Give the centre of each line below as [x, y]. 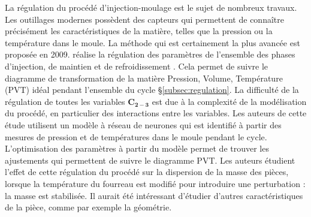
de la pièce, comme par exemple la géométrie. [88, 207]
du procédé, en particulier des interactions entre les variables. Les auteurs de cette [156, 113]
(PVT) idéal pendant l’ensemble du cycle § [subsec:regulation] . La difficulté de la [152, 90]
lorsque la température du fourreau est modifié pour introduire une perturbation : [155, 183]
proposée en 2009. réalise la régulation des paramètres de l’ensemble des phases [150, 54]
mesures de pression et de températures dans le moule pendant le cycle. [136, 136]
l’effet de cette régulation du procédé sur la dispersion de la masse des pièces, [147, 172]
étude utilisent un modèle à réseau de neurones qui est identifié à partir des [143, 124]
